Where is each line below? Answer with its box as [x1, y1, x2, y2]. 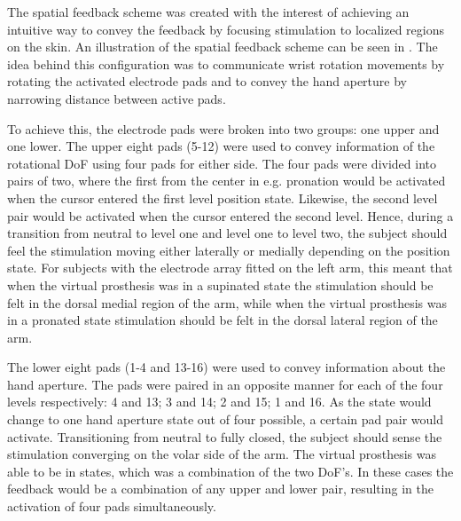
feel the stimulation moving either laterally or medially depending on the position [7, 241, 450, 259]
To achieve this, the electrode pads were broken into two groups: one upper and [7, 119, 440, 138]
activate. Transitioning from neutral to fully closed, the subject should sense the [7, 427, 442, 446]
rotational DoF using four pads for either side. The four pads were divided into [7, 154, 436, 172]
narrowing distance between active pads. [7, 89, 226, 107]
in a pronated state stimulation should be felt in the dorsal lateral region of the [7, 311, 438, 329]
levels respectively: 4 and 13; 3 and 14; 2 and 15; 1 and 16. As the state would [7, 392, 432, 411]
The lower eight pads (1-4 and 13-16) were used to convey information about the [7, 358, 446, 376]
